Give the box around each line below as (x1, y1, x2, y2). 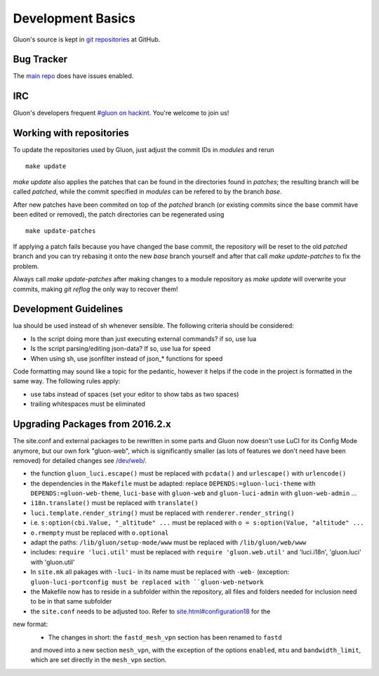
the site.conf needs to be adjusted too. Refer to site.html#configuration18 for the (30, 607, 271, 616)
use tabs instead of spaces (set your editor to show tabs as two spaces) (30, 390, 239, 398)
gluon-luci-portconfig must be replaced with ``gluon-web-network (30, 578, 265, 586)
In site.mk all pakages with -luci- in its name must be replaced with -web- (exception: (30, 568, 290, 576)
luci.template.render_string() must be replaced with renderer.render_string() (30, 509, 295, 517)
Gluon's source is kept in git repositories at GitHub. (13, 35, 161, 44)
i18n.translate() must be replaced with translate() (30, 499, 199, 507)
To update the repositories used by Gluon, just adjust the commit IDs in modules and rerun (13, 146, 274, 154)
